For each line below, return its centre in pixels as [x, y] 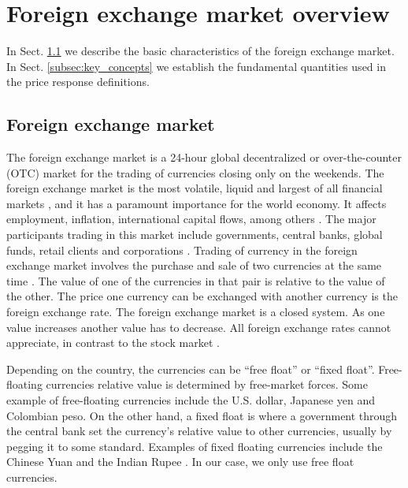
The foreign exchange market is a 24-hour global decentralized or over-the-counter [204, 157]
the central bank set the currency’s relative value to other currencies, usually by [199, 431]
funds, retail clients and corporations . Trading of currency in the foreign [182, 250]
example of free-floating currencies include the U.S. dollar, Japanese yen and [191, 400]
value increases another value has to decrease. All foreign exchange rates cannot [199, 327]
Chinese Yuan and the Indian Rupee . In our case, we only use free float [180, 462]
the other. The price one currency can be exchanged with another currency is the [202, 296]
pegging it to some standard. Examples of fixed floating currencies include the [195, 446]
